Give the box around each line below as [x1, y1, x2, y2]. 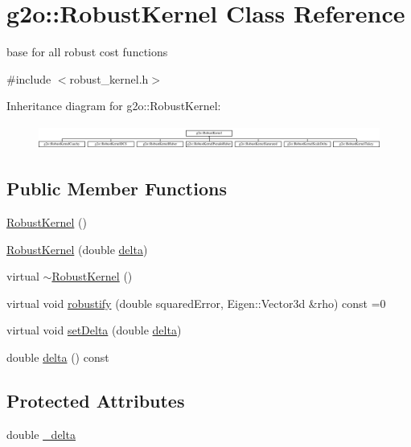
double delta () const [6, 349, 109, 366]
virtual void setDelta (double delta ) [6, 322, 182, 338]
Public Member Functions [6, 176, 227, 201]
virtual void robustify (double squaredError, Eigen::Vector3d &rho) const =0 [6, 294, 386, 311]
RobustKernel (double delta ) [6, 240, 148, 257]
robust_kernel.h [69, 70, 149, 87]
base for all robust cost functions [6, 43, 168, 60]
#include [6, 70, 51, 87]
